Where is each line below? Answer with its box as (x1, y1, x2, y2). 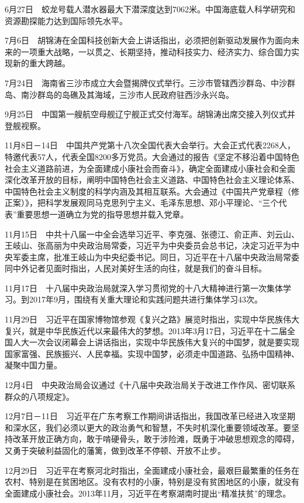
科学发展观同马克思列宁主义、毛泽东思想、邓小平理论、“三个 (45, 196, 279, 209)
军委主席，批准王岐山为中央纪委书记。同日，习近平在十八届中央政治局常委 (12, 250, 299, 263)
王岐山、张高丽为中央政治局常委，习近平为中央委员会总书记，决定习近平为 (5, 239, 291, 251)
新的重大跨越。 (12, 57, 70, 69)
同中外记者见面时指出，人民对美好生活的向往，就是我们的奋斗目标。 (5, 262, 267, 274)
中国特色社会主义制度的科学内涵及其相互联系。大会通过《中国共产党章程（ (5, 185, 291, 197)
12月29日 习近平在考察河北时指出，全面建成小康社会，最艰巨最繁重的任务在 (5, 464, 299, 476)
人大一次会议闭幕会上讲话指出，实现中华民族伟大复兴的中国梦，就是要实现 (12, 336, 299, 348)
